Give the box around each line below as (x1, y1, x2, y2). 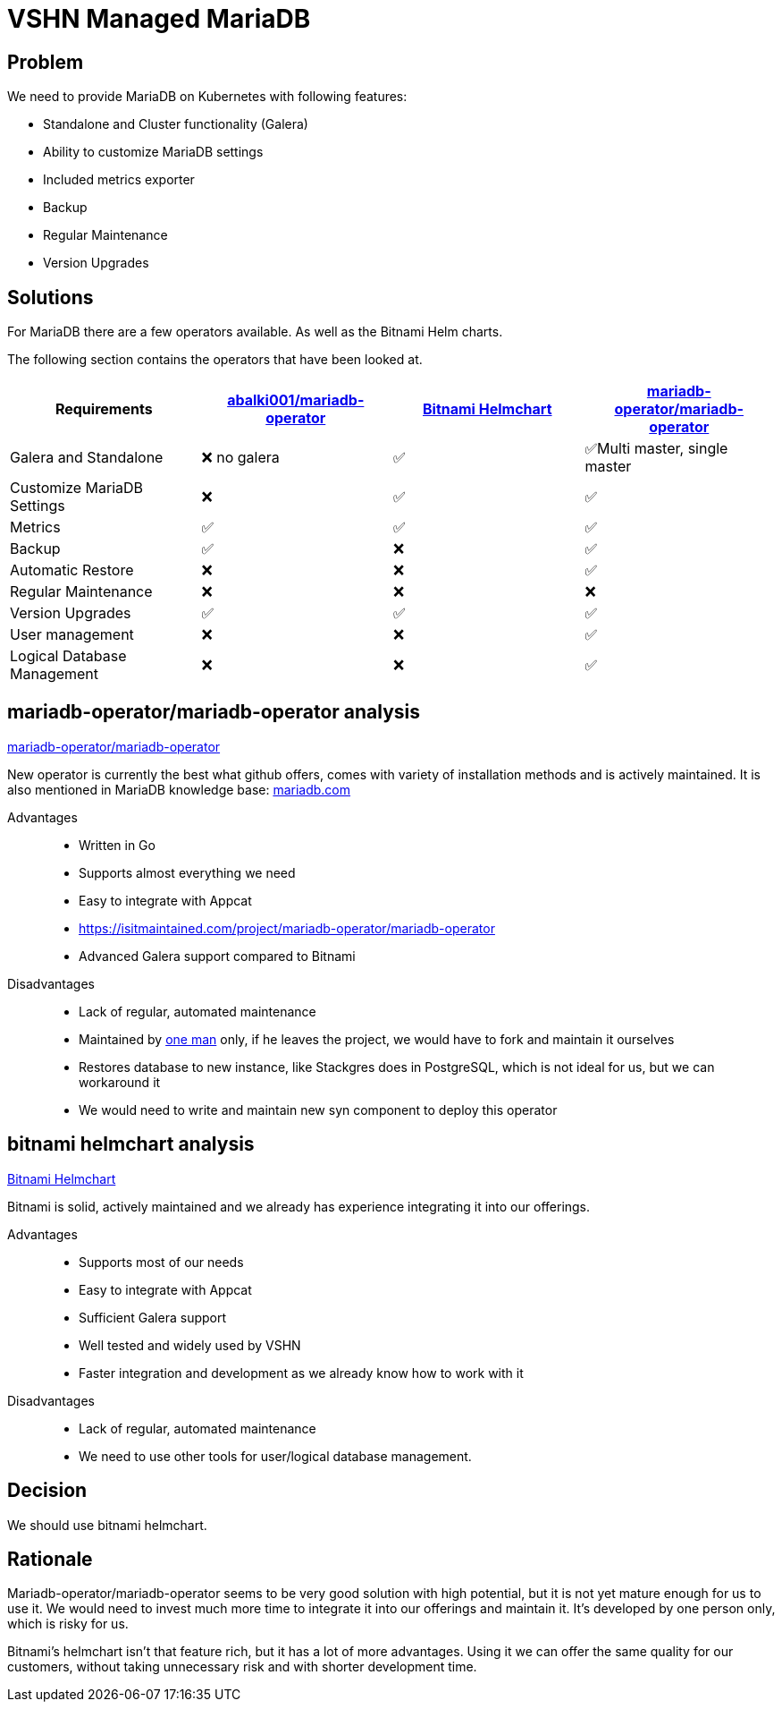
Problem (7, 50, 84, 73)
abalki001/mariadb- (227, 391, 365, 410)
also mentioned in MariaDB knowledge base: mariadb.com (7, 781, 351, 797)
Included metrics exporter (43, 172, 195, 188)
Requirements (55, 400, 153, 419)
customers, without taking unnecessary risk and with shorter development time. (7, 1659, 477, 1675)
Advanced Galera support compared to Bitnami (79, 948, 356, 964)
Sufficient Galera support (79, 1309, 227, 1325)
